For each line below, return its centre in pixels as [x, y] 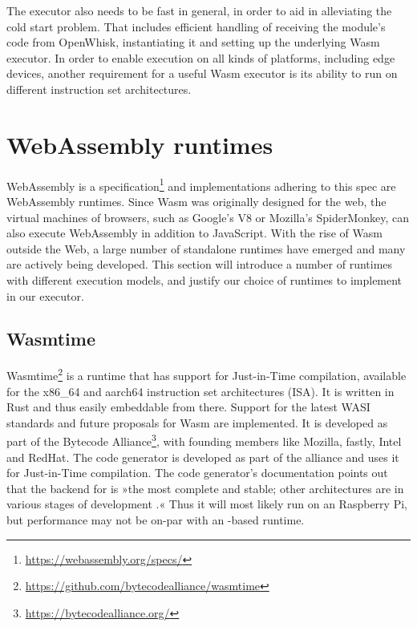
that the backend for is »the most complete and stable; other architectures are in [205, 488]
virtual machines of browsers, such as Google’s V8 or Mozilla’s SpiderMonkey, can [208, 217]
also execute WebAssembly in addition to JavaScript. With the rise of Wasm [194, 233]
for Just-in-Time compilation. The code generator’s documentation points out [197, 473]
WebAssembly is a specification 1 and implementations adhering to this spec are [201, 184]
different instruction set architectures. [99, 89]
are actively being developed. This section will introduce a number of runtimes [200, 264]
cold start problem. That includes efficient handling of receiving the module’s [196, 26]
